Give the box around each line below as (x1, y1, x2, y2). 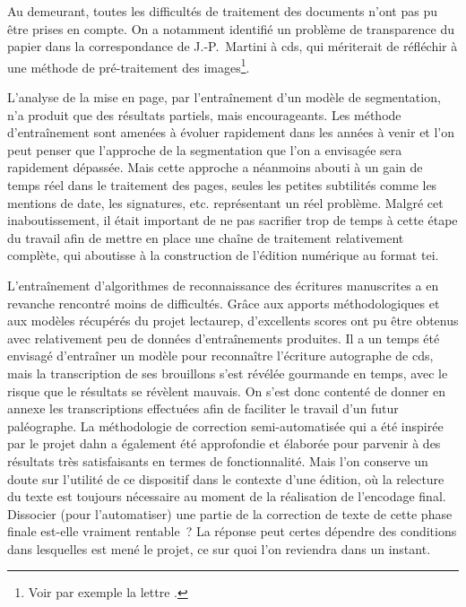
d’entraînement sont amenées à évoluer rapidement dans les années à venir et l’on (7, 123, 455, 142)
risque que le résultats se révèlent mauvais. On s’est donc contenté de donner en (7, 381, 446, 400)
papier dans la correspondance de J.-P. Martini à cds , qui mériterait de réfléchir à (7, 37, 458, 56)
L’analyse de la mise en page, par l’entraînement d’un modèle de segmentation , (7, 88, 441, 107)
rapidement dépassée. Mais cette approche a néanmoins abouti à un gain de (7, 158, 423, 177)
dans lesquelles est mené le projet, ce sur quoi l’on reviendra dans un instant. (7, 539, 431, 558)
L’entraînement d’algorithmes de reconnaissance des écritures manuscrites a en (7, 275, 439, 294)
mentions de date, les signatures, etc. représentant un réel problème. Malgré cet (7, 193, 444, 212)
